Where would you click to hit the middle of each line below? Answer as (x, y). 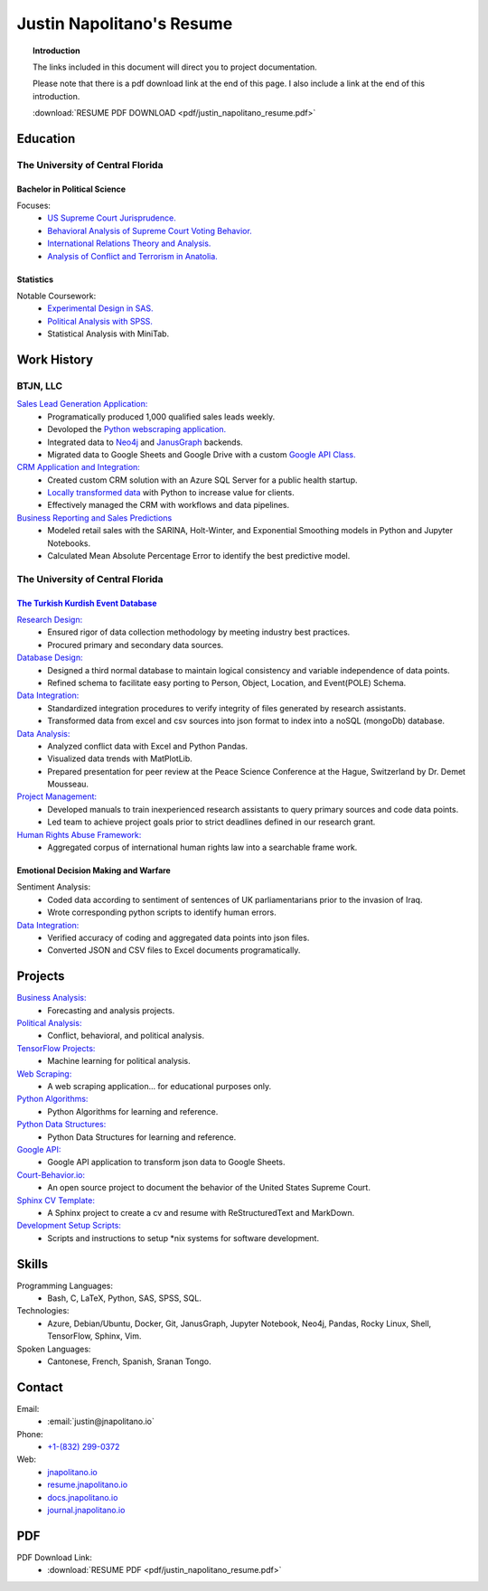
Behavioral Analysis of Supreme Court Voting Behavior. (150, 231)
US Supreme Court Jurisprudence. (112, 218)
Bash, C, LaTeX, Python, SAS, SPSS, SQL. (125, 1298)
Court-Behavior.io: (51, 1174)
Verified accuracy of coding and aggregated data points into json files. (178, 937)
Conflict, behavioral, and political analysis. (126, 1036)
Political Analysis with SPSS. (100, 321)
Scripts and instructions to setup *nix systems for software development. (183, 1238)
